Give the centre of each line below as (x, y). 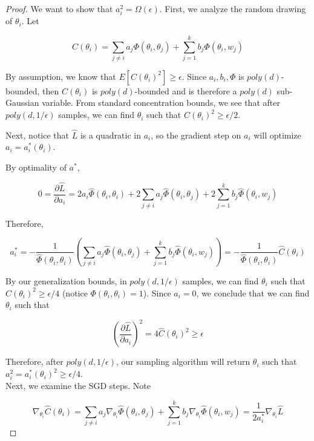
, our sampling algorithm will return (183, 361)
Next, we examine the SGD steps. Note (78, 386)
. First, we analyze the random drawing (233, 8)
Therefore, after (34, 361)
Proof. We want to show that (59, 8)
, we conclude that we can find (253, 292)
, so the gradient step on (196, 135)
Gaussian (22, 103)
